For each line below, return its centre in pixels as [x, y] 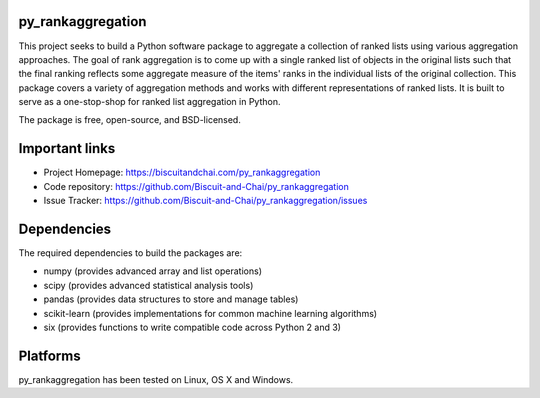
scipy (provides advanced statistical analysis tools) [148, 285]
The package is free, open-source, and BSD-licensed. [130, 120]
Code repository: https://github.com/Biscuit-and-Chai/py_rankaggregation [196, 186]
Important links [67, 148]
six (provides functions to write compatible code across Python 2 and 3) [192, 327]
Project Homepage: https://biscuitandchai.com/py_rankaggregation [182, 172]
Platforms [49, 355]
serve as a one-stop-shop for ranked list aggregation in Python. [149, 102]
